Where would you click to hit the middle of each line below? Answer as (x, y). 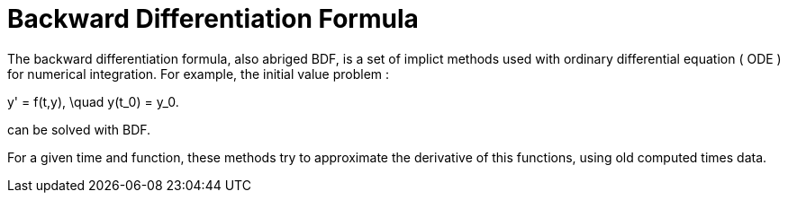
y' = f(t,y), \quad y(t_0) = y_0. (93, 101)
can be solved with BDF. (79, 129)
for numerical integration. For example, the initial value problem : (199, 74)
